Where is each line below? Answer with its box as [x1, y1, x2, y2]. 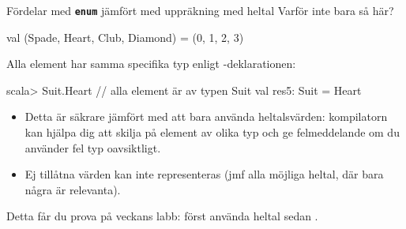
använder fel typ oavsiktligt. [24, 139, 161, 156]
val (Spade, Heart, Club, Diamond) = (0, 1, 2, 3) [6, 28, 244, 45]
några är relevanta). [24, 181, 121, 197]
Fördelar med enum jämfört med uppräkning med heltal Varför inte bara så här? [6, 2, 394, 18]
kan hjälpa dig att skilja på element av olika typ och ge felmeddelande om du [24, 124, 400, 141]
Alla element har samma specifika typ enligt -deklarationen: [6, 55, 296, 72]
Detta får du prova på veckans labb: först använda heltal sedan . [6, 208, 318, 224]
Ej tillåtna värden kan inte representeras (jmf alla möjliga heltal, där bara [24, 166, 384, 182]
